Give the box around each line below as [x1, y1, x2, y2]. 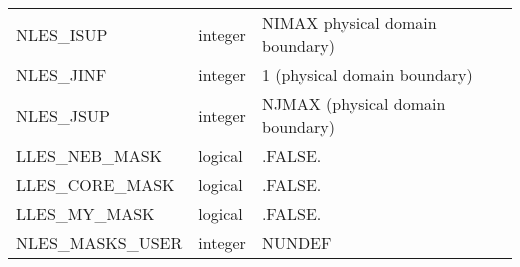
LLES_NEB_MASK [16, 144, 163, 167]
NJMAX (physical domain [261, 92, 446, 115]
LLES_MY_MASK [16, 202, 155, 225]
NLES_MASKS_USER [16, 231, 183, 254]
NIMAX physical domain [261, 11, 437, 34]
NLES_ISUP [16, 22, 108, 46]
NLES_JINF [16, 63, 107, 86]
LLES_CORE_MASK [16, 173, 175, 196]
